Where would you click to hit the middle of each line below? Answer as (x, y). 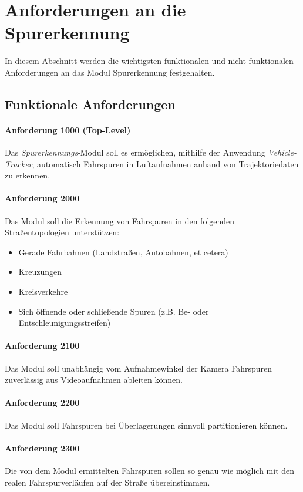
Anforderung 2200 (42, 402)
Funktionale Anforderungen (90, 104)
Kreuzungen (40, 272)
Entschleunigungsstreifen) (65, 323)
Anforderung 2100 (42, 346)
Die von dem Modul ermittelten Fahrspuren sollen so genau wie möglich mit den (150, 470)
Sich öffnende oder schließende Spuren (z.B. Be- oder (114, 311)
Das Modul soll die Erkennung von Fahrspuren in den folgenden (120, 220)
